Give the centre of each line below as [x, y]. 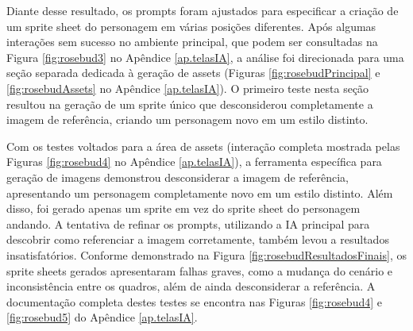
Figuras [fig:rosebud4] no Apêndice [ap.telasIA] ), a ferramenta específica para [194, 162]
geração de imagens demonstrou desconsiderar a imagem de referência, [178, 177]
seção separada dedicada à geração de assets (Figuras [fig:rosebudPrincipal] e [193, 73]
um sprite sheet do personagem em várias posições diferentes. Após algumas [191, 26]
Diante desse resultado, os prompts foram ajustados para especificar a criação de [203, 10]
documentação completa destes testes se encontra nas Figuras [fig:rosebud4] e [195, 301]
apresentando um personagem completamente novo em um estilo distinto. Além [200, 192]
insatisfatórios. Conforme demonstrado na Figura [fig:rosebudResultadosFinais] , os [206, 254]
